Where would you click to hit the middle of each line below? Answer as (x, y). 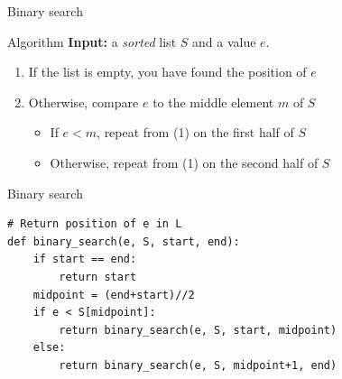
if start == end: (85, 259)
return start (98, 277)
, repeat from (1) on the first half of (195, 132)
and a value (224, 41)
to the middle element (213, 102)
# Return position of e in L (95, 224)
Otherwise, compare (83, 102)
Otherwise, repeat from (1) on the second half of (184, 162)
